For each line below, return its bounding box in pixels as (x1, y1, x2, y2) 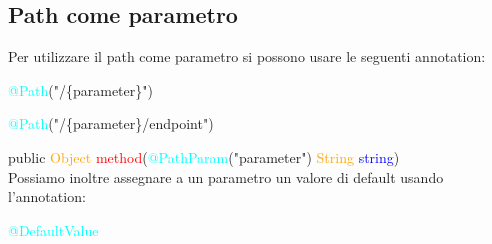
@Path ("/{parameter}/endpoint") (8, 113, 214, 134)
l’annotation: (8, 186, 86, 207)
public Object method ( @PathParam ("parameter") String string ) (8, 146, 400, 167)
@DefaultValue (8, 219, 99, 240)
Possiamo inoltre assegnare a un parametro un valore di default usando (8, 166, 444, 187)
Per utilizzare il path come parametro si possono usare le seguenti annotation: (8, 46, 486, 67)
